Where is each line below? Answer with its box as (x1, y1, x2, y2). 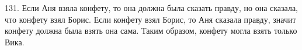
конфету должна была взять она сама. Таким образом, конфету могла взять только (5, 24, 297, 37)
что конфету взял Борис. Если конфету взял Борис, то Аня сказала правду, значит (5, 13, 296, 25)
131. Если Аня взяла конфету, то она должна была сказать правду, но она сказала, (5, 2, 298, 13)
